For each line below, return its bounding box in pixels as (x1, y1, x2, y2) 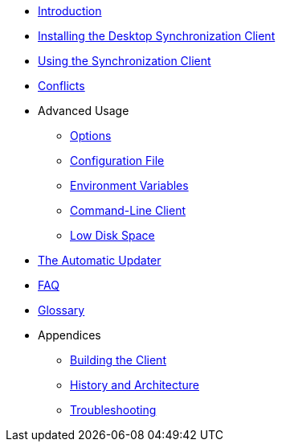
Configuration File (70, 154, 165, 167)
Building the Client (70, 353, 166, 367)
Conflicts (38, 79, 85, 92)
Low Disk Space (70, 228, 155, 242)
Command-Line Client (70, 203, 186, 217)
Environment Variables (70, 179, 189, 192)
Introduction (38, 4, 102, 18)
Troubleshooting (70, 403, 157, 417)
